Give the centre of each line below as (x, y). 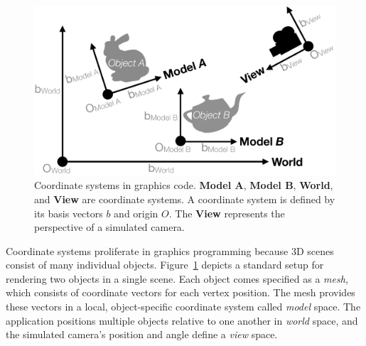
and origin (136, 213)
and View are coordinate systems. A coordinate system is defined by (185, 199)
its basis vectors (69, 213)
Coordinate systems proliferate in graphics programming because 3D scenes (170, 250)
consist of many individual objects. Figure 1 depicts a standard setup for (165, 265)
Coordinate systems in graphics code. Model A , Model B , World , (184, 185)
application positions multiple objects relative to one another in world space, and (182, 320)
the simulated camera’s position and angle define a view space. (142, 334)
